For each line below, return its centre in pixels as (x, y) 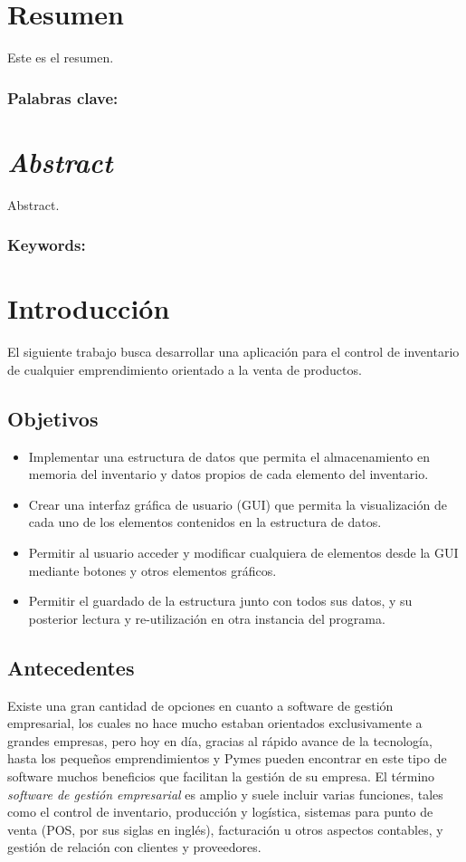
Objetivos (53, 418)
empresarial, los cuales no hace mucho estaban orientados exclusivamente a (215, 723)
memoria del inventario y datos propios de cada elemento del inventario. (228, 474)
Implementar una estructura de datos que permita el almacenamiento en (229, 456)
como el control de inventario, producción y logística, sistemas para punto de (220, 812)
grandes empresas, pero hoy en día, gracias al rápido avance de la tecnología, (220, 740)
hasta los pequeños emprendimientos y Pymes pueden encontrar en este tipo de (227, 758)
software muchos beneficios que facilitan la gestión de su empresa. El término (221, 776)
